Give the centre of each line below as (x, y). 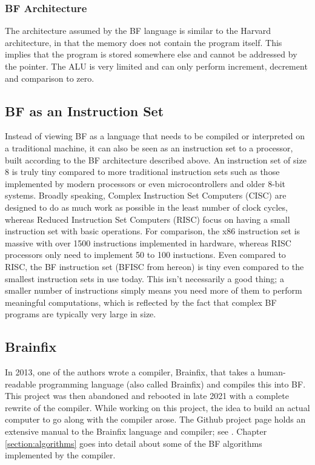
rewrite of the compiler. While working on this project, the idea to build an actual (157, 407)
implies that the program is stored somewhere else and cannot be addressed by (151, 54)
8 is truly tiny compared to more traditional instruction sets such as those (142, 172)
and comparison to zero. (50, 78)
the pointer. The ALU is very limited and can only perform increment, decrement (156, 66)
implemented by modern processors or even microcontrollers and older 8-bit (145, 183)
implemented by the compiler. (60, 455)
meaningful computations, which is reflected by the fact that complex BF (141, 302)
